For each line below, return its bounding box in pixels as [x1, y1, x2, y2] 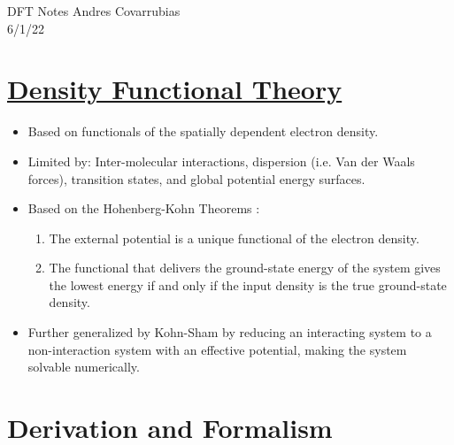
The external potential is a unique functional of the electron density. [49, 228, 419, 247]
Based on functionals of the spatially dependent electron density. [27, 122, 379, 141]
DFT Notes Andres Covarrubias [7, 2, 181, 19]
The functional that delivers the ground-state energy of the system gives [49, 258, 441, 277]
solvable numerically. [27, 357, 140, 376]
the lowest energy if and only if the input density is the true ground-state [49, 275, 447, 294]
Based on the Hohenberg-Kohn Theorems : [27, 199, 260, 218]
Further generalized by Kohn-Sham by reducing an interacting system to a [27, 323, 432, 341]
